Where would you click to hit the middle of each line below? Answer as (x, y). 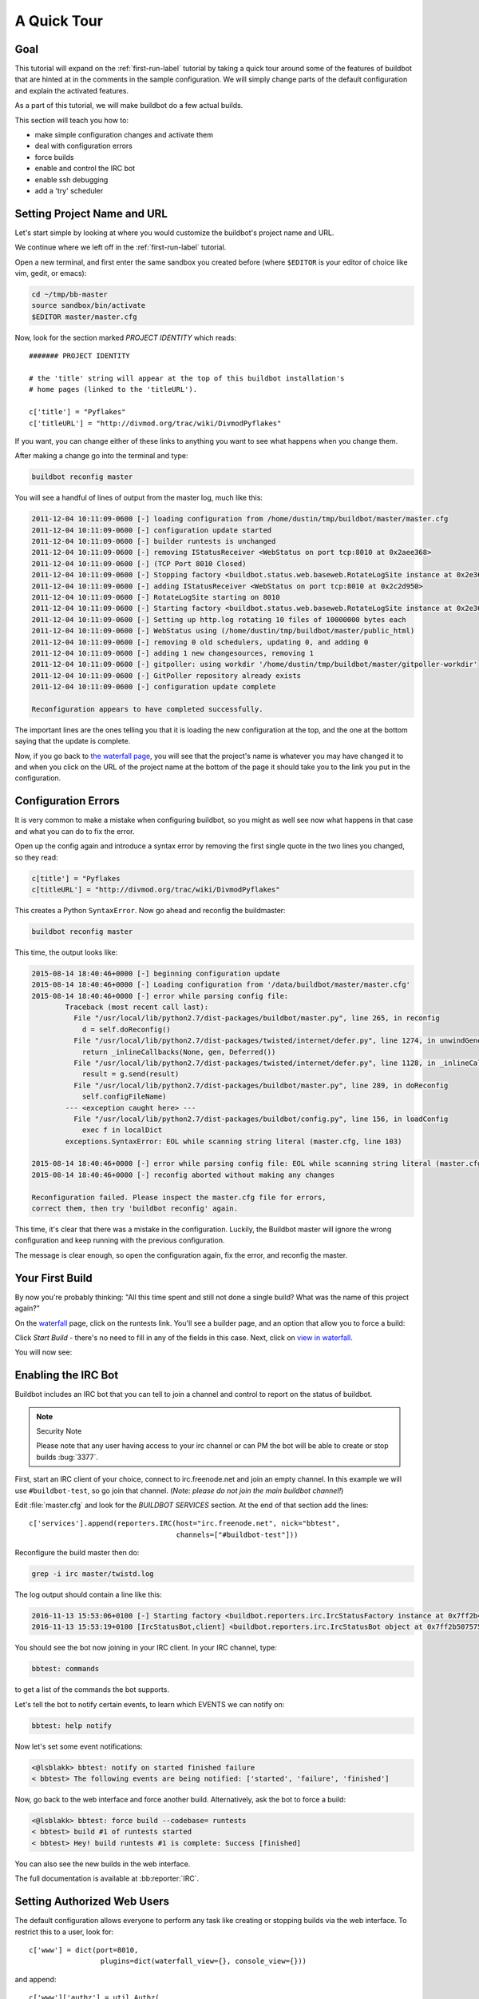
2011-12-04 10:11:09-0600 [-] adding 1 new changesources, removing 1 (173, 653)
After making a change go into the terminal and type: (101, 456)
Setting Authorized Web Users (92, 1902)
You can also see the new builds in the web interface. (103, 1864)
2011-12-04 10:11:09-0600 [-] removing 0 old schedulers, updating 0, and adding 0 (200, 642)
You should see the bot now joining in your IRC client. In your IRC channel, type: (146, 1648)
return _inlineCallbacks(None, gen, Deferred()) (179, 1052)
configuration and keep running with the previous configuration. (120, 1240)
